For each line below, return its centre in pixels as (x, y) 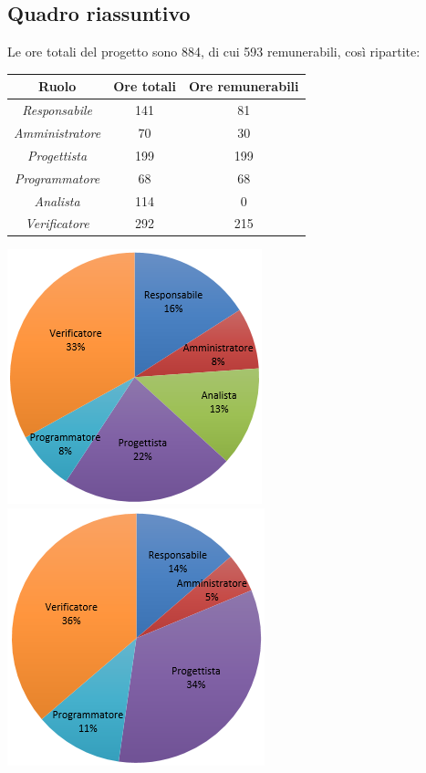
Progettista (57, 155)
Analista (57, 200)
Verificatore (57, 223)
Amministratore (57, 132)
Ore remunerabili (244, 86)
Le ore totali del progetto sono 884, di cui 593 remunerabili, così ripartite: (214, 52)
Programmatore (57, 178)
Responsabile (57, 110)
